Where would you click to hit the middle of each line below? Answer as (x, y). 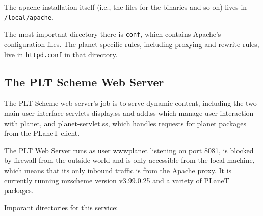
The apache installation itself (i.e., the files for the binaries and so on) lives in (126, 7)
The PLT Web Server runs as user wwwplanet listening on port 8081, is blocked (129, 150)
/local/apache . (29, 17)
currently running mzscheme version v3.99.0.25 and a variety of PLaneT (117, 180)
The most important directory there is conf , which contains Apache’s (113, 34)
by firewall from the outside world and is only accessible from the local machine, (129, 160)
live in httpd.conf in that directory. (61, 54)
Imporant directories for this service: (61, 207)
